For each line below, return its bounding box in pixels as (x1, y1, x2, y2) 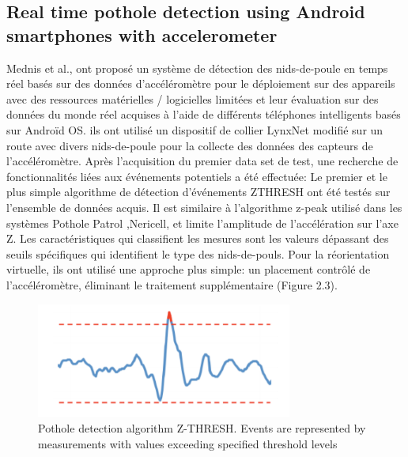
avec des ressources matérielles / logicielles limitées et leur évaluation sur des (6, 90, 379, 107)
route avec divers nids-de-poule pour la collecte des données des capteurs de (6, 137, 373, 153)
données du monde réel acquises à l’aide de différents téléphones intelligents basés (6, 106, 401, 123)
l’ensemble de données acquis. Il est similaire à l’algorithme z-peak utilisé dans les (6, 198, 402, 215)
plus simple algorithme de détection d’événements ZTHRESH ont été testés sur (6, 183, 391, 200)
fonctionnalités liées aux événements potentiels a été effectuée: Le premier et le (6, 168, 387, 184)
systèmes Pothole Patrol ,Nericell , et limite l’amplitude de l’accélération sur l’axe (6, 214, 399, 231)
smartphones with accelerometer (6, 22, 278, 47)
